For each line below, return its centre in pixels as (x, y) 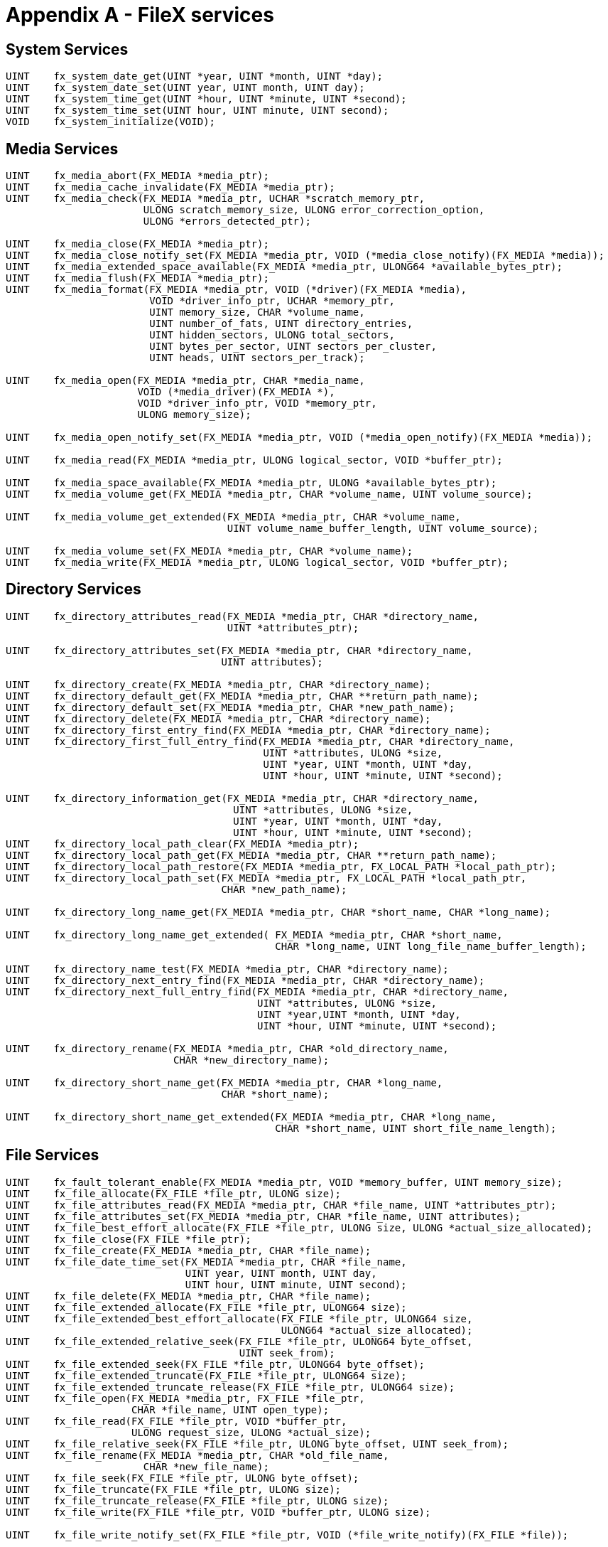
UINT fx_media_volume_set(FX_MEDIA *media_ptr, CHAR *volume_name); (210, 551)
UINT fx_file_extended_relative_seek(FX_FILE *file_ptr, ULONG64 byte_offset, (239, 1341)
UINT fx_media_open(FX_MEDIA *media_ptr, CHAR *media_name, (185, 381)
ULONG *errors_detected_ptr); (227, 221)
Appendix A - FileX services (140, 15)
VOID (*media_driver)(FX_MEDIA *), (236, 392)
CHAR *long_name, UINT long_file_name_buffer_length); (431, 946)
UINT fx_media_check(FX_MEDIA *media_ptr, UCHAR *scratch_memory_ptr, (216, 199)
